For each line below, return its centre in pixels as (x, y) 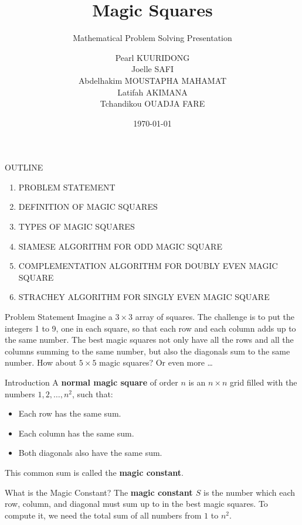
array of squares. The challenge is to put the (215, 317)
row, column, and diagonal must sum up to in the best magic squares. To (136, 504)
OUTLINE (24, 167)
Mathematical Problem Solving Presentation (152, 38)
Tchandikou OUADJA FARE (152, 103)
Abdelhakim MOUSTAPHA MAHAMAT (152, 80)
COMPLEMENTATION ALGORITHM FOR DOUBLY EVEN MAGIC (148, 266)
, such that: (93, 393)
